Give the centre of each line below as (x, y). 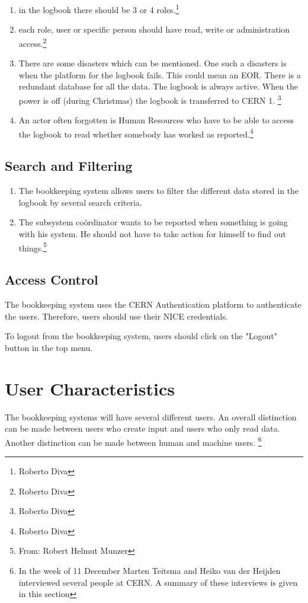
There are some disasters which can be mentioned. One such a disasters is (153, 63)
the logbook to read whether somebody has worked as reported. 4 (136, 133)
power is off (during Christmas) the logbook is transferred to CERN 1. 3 (150, 99)
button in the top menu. (49, 347)
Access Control (52, 280)
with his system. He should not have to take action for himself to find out (152, 233)
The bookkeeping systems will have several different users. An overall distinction (151, 417)
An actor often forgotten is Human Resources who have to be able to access (156, 120)
